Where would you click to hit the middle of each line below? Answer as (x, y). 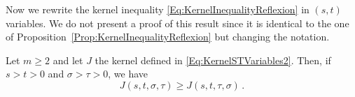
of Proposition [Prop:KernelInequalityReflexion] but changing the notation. (168, 37)
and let (68, 60)
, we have (128, 74)
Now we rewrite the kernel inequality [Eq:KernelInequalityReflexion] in (158, 9)
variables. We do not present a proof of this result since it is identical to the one (177, 23)
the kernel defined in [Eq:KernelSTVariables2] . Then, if (213, 60)
